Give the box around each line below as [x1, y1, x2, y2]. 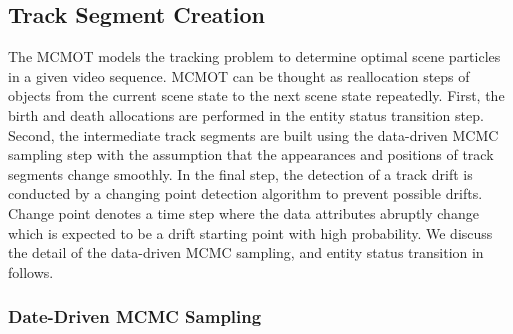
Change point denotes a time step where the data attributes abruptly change [8, 202, 479, 223]
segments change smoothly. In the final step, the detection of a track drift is [8, 163, 473, 184]
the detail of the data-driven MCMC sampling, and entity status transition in [8, 242, 484, 263]
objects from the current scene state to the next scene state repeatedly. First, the [8, 85, 505, 106]
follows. [8, 261, 54, 282]
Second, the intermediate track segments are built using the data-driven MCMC [8, 124, 499, 145]
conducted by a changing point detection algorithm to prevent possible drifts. [8, 183, 483, 204]
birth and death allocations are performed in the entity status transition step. [8, 104, 484, 125]
